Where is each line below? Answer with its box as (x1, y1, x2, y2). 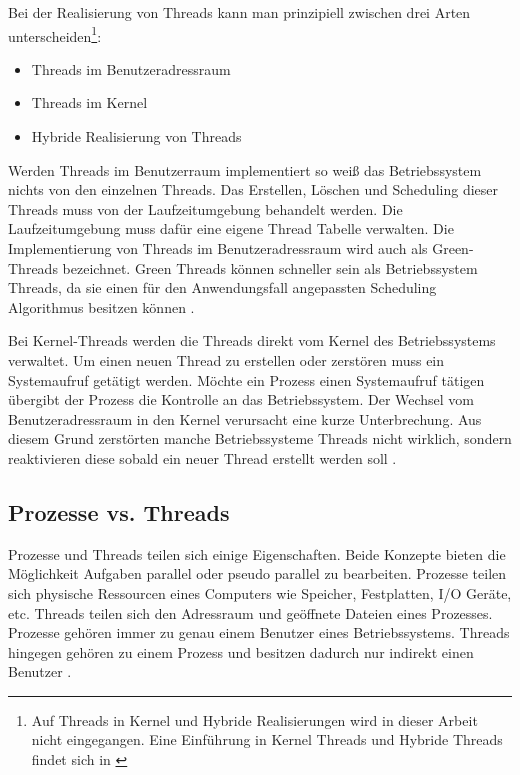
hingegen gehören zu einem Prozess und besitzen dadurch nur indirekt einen (8, 641, 474, 662)
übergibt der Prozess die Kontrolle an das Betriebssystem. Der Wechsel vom (8, 389, 475, 410)
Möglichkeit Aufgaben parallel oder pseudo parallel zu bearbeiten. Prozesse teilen (8, 563, 507, 584)
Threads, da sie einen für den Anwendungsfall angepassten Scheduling (8, 277, 437, 298)
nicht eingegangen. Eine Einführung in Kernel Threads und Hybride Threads (31, 729, 503, 750)
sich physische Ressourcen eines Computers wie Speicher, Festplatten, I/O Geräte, (8, 582, 512, 603)
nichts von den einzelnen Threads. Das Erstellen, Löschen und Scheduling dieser (8, 179, 498, 200)
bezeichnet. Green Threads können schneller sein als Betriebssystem (62, 257, 478, 278)
